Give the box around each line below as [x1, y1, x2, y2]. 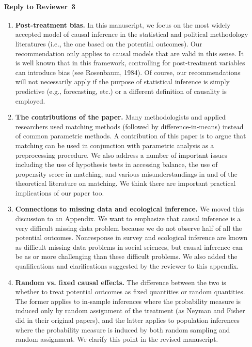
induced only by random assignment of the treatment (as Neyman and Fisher [15, 305, 245, 316]
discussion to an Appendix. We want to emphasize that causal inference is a [15, 213, 241, 224]
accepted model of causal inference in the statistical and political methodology [15, 29, 248, 39]
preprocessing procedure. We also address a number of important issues [15, 150, 228, 160]
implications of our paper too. [15, 187, 104, 197]
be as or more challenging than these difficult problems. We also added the [15, 251, 237, 261]
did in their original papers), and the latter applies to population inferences [15, 315, 239, 325]
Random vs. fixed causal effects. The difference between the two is [15, 277, 226, 287]
